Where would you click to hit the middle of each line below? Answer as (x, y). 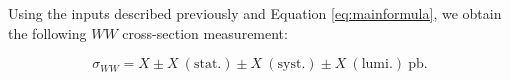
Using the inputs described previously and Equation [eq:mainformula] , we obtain (255, 13)
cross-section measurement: (205, 32)
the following (47, 32)
